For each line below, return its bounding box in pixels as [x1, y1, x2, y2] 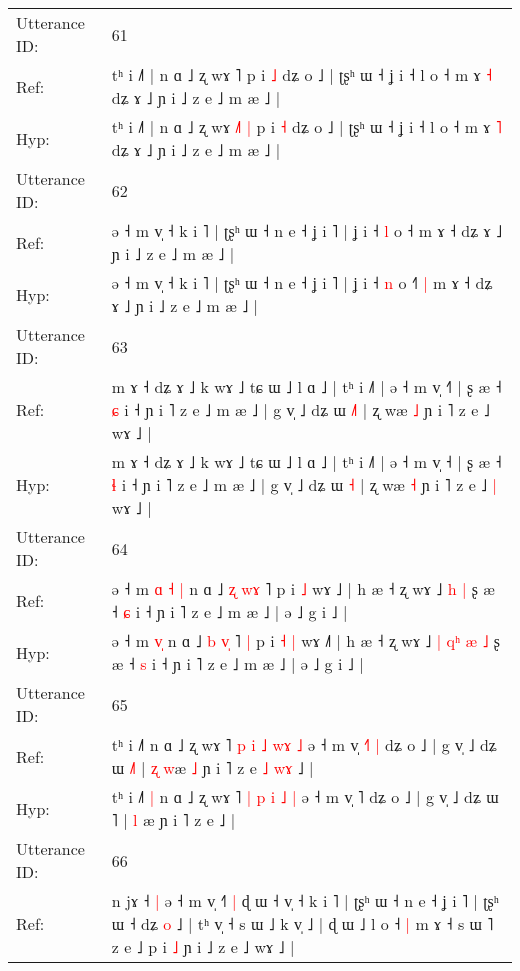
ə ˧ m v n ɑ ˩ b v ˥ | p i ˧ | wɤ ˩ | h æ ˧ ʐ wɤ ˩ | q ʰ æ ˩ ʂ [111, 629, 501, 652]
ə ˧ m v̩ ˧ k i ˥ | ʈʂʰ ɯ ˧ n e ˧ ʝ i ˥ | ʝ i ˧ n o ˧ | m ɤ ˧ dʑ [111, 271, 493, 294]
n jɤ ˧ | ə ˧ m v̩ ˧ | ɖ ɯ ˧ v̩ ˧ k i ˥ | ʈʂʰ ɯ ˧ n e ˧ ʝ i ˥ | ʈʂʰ [111, 889, 499, 912]
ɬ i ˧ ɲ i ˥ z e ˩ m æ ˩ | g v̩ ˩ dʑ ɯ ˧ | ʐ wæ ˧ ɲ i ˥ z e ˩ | [111, 473, 497, 496]
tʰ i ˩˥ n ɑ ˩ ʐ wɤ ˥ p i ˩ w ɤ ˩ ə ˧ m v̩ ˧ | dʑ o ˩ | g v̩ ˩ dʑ [111, 733, 497, 756]
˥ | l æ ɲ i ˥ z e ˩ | [111, 808, 236, 831]
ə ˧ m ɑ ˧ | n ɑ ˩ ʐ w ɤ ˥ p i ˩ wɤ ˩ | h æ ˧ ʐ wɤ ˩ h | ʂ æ [111, 577, 495, 600]
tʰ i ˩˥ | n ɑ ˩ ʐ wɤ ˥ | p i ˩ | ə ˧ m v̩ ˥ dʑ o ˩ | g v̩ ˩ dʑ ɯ [111, 785, 499, 808]
